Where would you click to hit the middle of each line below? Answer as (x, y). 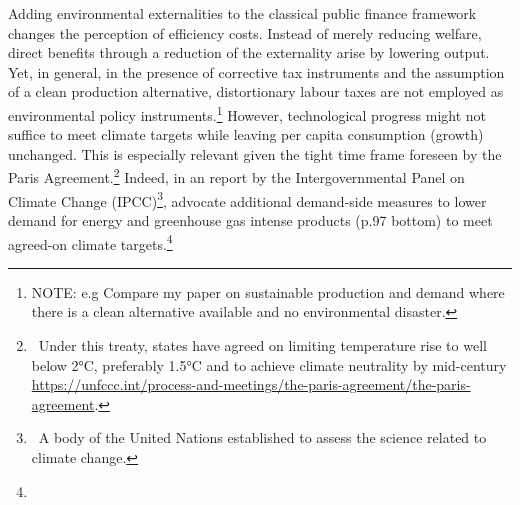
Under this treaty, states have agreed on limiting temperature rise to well (262, 344)
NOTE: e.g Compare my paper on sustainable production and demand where (268, 291)
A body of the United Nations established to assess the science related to (262, 437)
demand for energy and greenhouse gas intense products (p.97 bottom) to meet (250, 219)
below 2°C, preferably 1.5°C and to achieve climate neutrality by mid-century (269, 364)
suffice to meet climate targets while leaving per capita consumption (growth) (246, 134)
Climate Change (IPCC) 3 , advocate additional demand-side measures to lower (247, 199)
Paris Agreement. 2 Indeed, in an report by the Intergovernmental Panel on (236, 176)
